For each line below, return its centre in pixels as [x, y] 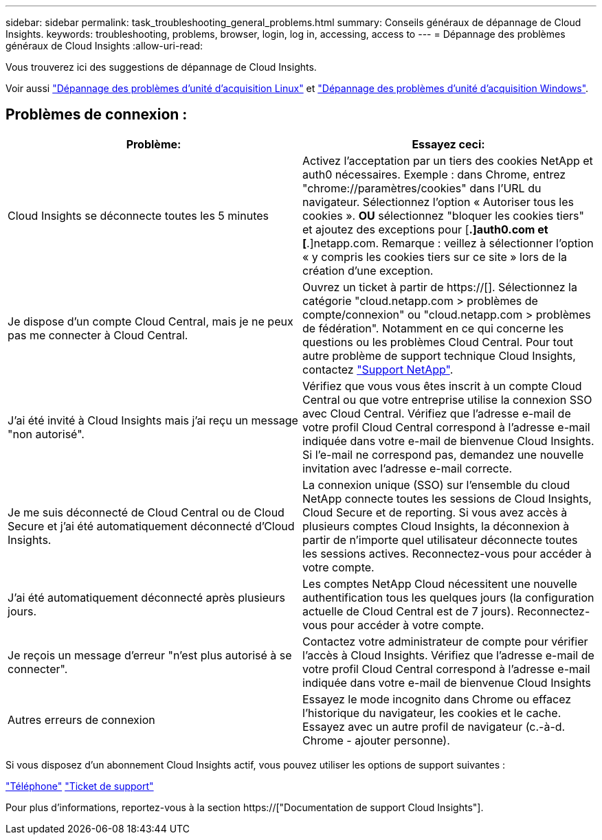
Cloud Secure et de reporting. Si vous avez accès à [435, 512]
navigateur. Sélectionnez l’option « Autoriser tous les [438, 202]
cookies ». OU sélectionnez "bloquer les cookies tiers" [443, 215]
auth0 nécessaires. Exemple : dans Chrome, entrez [434, 174]
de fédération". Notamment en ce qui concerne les [433, 328]
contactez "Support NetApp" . [378, 369]
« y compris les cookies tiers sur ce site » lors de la [435, 257]
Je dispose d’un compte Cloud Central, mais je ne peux [150, 321]
